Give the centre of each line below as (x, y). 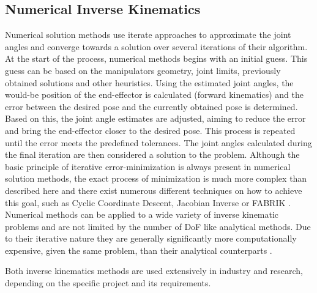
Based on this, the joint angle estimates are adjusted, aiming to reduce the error (155, 118)
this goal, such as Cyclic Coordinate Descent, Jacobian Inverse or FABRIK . (148, 202)
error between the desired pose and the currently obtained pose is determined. (151, 106)
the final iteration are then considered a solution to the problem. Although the (152, 154)
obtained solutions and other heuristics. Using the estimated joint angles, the (149, 82)
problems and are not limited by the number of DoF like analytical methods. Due (158, 226)
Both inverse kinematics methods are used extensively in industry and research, (154, 271)
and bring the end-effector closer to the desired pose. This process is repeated (150, 130)
